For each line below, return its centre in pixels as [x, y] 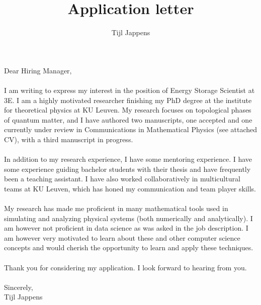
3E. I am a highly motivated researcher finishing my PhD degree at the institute [128, 100]
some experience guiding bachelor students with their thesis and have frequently [127, 169]
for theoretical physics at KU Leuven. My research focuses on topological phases [128, 110]
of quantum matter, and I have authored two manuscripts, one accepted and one [128, 119]
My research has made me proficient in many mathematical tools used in [116, 208]
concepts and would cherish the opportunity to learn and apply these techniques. [129, 247]
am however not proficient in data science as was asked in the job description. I [126, 228]
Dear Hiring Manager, [38, 70]
